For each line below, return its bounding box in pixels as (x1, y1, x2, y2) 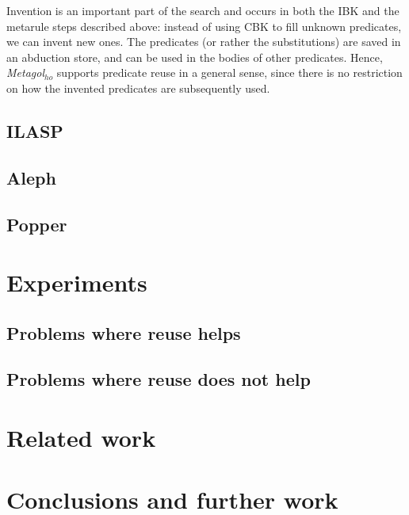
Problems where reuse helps (6, 320, 241, 345)
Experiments (6, 266, 147, 299)
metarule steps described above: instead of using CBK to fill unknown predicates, (6, 17, 402, 34)
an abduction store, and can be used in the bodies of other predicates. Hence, (6, 48, 383, 65)
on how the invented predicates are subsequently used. (6, 79, 270, 96)
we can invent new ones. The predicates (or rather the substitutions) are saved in (6, 33, 401, 50)
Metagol (6, 64, 44, 81)
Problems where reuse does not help (6, 367, 311, 391)
